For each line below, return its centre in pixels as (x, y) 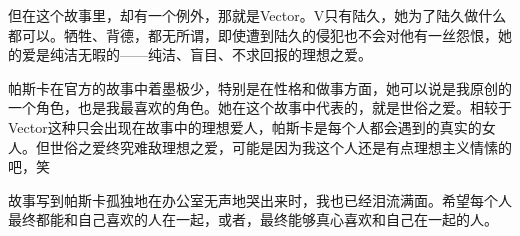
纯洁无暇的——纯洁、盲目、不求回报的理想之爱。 (210, 54)
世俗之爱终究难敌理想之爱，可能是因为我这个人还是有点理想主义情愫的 (280, 146)
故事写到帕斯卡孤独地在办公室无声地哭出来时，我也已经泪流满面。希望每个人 (260, 199)
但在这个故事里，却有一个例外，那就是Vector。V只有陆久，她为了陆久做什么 (257, 15)
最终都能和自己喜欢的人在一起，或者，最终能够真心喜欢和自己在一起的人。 (253, 219)
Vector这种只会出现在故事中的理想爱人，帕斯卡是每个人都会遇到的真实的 (245, 126)
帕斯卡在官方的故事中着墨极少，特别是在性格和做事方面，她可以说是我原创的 (260, 87)
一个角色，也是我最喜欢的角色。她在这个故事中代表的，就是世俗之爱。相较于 (260, 107)
